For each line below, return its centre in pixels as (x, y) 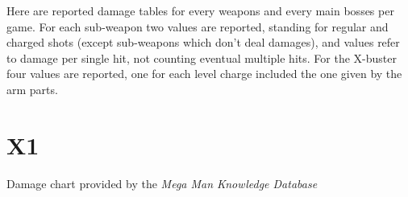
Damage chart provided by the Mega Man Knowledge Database (162, 183)
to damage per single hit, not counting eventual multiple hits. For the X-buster (202, 57)
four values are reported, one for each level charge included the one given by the (204, 74)
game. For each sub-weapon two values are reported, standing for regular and (198, 26)
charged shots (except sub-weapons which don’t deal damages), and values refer (203, 42)
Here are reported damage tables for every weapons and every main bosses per (200, 10)
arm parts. (32, 89)
